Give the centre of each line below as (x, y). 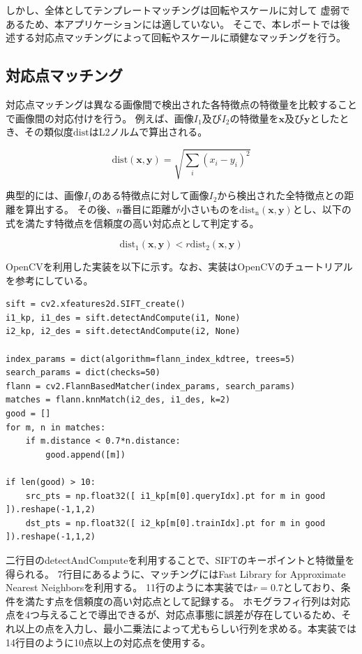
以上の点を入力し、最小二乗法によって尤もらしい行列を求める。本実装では (186, 628)
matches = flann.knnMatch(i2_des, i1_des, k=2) (118, 400)
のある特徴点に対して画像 (150, 195)
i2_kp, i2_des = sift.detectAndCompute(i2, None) (123, 332)
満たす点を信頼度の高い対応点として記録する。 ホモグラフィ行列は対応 (187, 601)
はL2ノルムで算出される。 (148, 132)
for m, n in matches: (56, 427)
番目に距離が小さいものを (181, 209)
